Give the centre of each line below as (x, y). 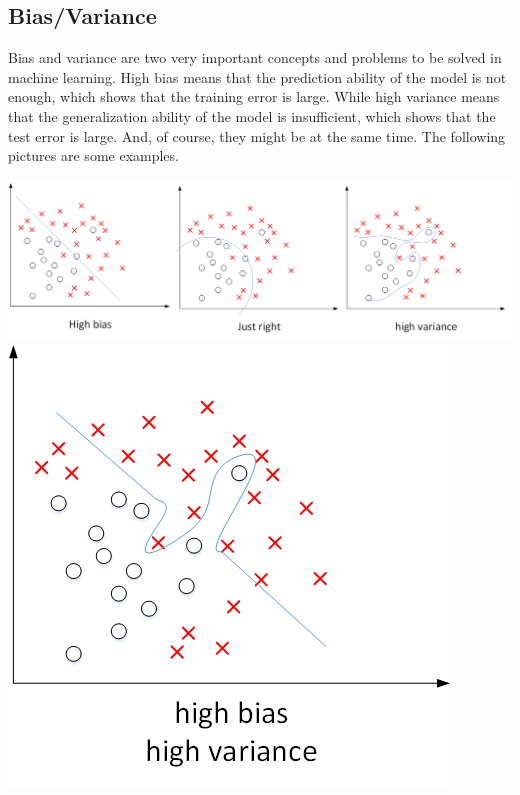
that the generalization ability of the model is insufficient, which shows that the (252, 115)
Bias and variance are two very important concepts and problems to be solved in (255, 57)
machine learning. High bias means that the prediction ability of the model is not (257, 76)
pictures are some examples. (93, 155)
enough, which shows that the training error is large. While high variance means (254, 96)
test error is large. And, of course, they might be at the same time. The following (257, 135)
